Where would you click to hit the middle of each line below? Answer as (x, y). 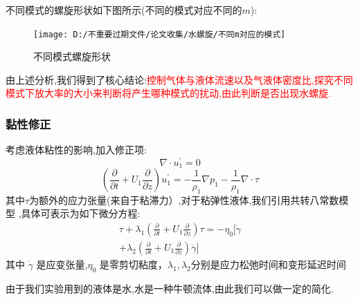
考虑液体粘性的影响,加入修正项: (76, 150)
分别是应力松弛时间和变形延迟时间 (268, 264)
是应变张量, (62, 264)
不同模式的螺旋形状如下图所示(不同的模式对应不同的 (124, 10)
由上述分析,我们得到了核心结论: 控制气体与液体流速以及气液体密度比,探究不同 (179, 79)
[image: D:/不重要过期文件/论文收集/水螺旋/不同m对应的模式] (160, 34)
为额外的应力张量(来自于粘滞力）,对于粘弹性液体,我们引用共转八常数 (184, 199)
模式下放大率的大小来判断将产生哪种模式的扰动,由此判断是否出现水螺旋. (168, 93)
